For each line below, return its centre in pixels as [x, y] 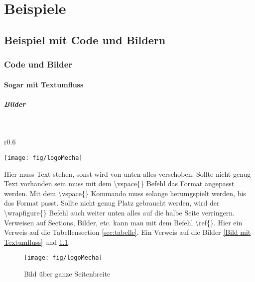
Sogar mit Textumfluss [44, 84]
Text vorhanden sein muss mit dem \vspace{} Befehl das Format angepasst [119, 183]
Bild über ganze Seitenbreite [67, 274]
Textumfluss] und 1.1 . [37, 242]
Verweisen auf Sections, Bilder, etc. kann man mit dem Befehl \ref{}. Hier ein [123, 222]
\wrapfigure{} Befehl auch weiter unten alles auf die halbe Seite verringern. [119, 212]
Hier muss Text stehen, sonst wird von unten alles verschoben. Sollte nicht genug [127, 174]
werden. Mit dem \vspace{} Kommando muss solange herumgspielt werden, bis [125, 193]
